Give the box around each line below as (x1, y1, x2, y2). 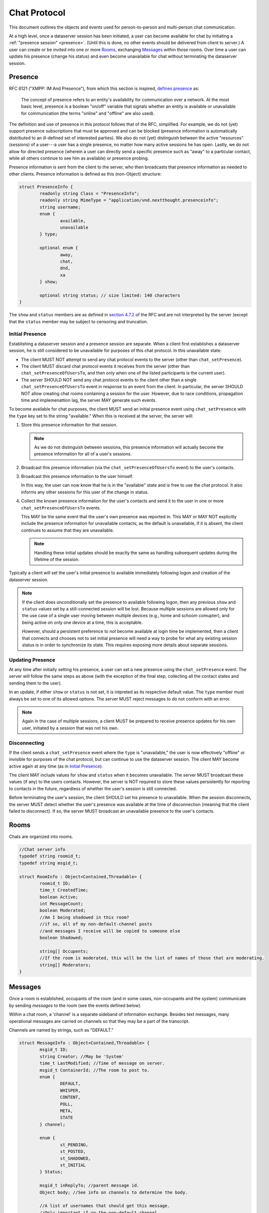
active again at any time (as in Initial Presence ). (9, 763, 103, 769)
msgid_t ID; (39, 1047, 68, 1052)
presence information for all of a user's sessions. (34, 451, 132, 457)
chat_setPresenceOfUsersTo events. (21, 505, 101, 510)
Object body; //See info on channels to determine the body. (39, 1189, 188, 1195)
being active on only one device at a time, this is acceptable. (22, 619, 143, 625)
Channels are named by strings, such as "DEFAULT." (9, 1027, 114, 1033)
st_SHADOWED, (60, 1155, 91, 1161)
